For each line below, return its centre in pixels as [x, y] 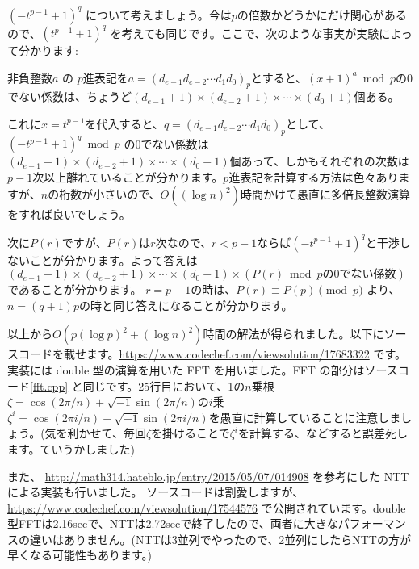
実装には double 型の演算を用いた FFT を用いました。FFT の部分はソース [203, 369]
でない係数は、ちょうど [69, 96]
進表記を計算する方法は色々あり [314, 176]
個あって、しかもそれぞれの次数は [319, 161]
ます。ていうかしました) [71, 448]
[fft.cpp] [49, 385]
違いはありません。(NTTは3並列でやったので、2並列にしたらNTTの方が [220, 539]
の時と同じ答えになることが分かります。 [186, 305]
